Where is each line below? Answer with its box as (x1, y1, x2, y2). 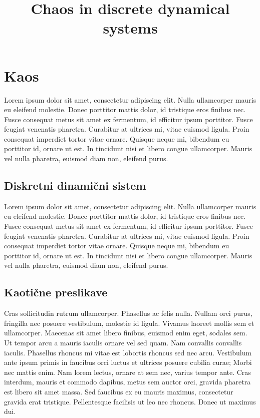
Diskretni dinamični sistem (4, 178, 146, 193)
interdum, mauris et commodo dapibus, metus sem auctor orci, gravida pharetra (4, 376, 251, 387)
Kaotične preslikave (4, 284, 108, 300)
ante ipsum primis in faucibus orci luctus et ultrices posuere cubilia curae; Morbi (4, 357, 252, 367)
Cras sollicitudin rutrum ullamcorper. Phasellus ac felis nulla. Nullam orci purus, (4, 308, 252, 318)
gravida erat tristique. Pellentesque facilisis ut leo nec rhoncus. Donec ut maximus (4, 396, 256, 406)
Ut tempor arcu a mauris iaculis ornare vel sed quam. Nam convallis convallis (4, 337, 242, 347)
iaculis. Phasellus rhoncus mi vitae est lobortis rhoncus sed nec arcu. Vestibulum (4, 347, 252, 357)
